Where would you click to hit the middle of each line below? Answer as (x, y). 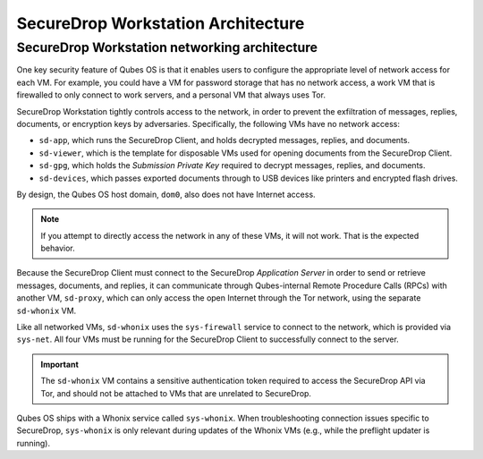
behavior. (58, 248)
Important (60, 364)
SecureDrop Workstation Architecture (161, 23)
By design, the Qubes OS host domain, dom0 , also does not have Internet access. (166, 194)
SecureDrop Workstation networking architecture (167, 47)
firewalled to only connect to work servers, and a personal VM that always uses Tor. (171, 95)
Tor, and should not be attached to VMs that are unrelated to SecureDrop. (176, 393)
